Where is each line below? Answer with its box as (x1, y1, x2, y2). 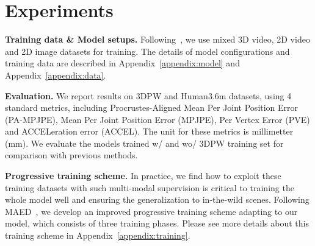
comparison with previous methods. (5, 149, 138, 161)
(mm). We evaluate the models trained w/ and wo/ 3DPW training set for (5, 136, 284, 149)
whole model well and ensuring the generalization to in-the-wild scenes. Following (5, 193, 310, 206)
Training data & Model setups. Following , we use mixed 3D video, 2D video (5, 33, 310, 46)
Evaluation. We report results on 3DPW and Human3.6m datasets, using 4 (5, 89, 292, 102)
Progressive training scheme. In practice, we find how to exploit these (5, 169, 281, 182)
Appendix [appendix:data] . (5, 68, 106, 81)
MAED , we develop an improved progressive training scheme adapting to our (5, 205, 298, 217)
